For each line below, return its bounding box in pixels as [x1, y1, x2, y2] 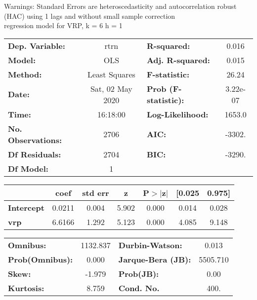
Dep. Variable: [8, 39, 65, 51]
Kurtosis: [8, 282, 44, 294]
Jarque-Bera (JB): [118, 253, 191, 265]
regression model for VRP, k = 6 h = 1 [4, 20, 123, 31]
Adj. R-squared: [146, 54, 210, 66]
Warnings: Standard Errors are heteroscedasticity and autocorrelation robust [4, 1, 237, 11]
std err [82, 187, 109, 198]
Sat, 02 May [90, 82, 132, 94]
